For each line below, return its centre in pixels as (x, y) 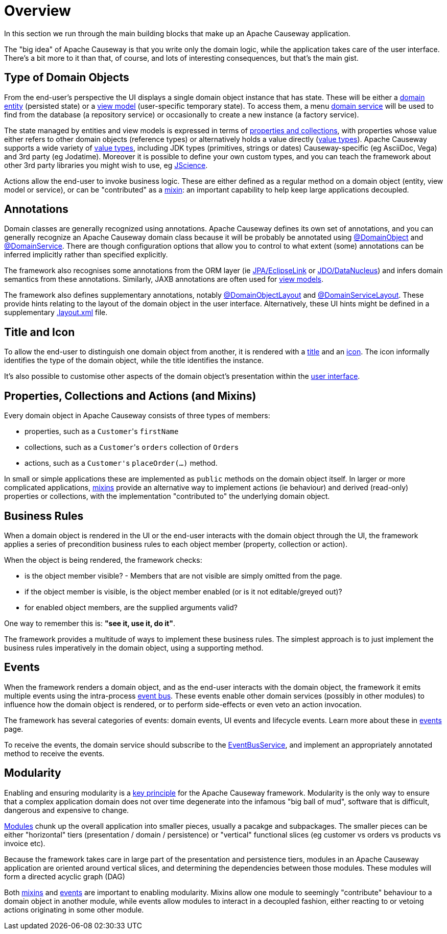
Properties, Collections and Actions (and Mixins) (130, 396)
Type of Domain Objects (67, 78)
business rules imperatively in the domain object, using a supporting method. (134, 648)
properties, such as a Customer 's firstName (102, 432)
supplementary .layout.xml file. (56, 313)
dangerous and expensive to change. (67, 810)
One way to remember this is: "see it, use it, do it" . (90, 623)
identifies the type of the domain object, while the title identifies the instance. (134, 361)
